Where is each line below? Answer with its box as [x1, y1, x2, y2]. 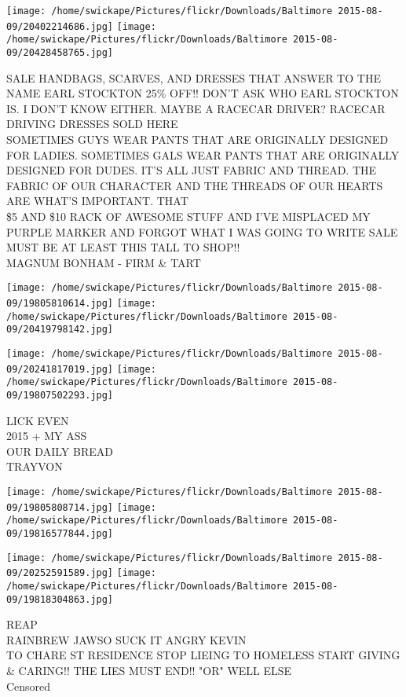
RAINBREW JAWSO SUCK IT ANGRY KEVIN [6, 631, 247, 647]
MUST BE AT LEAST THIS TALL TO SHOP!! [6, 239, 240, 255]
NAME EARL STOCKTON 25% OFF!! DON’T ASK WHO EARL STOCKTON [6, 85, 399, 101]
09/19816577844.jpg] [6, 527, 114, 539]
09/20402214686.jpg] [6, 20, 114, 32]
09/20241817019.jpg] [6, 363, 114, 375]
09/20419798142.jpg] [6, 324, 114, 336]
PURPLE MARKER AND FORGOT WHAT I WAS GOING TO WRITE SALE [6, 223, 398, 240]
